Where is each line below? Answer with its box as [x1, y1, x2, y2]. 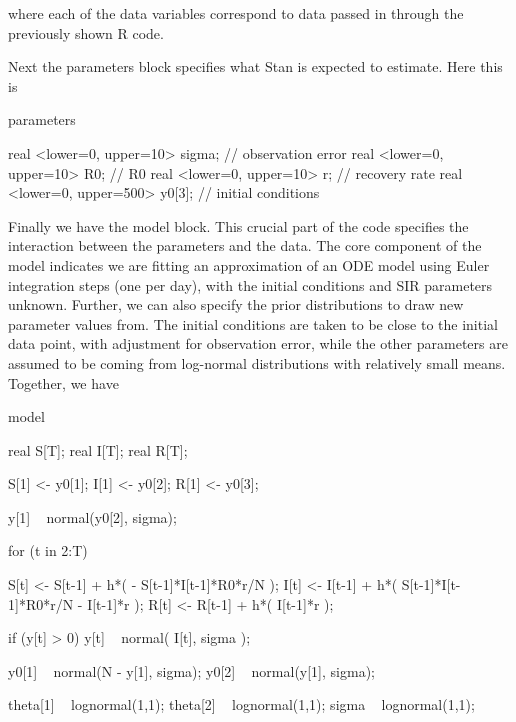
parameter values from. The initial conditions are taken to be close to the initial [8, 313, 498, 334]
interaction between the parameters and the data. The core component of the [8, 235, 482, 256]
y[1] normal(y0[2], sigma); [8, 506, 177, 527]
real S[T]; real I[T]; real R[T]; [8, 439, 188, 460]
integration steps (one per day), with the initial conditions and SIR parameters [8, 274, 493, 295]
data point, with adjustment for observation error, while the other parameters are [8, 333, 508, 354]
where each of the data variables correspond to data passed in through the [8, 3, 464, 23]
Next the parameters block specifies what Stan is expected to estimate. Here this [8, 56, 503, 77]
